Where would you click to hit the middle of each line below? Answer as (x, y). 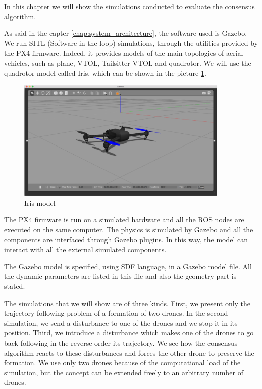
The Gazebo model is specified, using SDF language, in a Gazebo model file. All (128, 266)
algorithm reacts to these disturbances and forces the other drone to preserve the (129, 352)
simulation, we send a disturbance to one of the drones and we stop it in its (121, 323)
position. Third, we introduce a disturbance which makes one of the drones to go (129, 333)
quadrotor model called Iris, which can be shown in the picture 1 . (105, 72)
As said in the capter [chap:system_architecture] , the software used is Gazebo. (126, 33)
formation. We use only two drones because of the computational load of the (122, 362)
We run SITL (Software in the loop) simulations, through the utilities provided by (131, 43)
